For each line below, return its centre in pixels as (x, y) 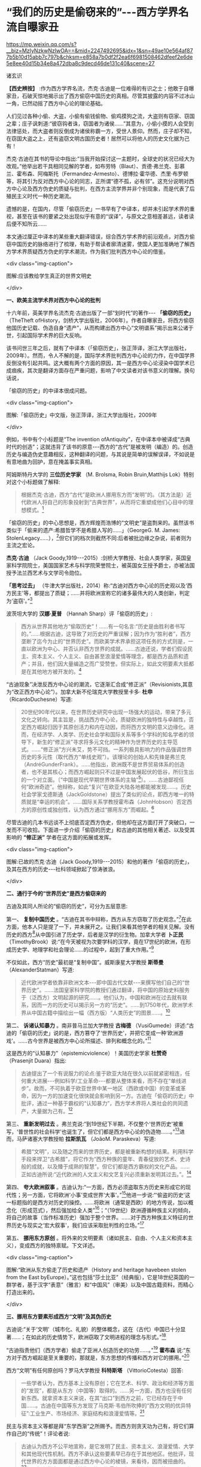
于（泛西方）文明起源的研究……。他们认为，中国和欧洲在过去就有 (101, 997)
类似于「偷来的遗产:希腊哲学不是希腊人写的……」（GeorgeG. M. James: (93, 530)
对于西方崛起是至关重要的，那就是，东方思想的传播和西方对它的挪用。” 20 (100, 1357)
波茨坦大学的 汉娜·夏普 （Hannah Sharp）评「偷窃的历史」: (79, 613)
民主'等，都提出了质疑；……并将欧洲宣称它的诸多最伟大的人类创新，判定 (100, 593)
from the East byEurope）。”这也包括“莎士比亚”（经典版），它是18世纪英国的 (98, 1277)
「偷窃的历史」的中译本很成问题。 (48, 390)
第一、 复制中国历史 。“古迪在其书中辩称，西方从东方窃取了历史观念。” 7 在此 (99, 918)
